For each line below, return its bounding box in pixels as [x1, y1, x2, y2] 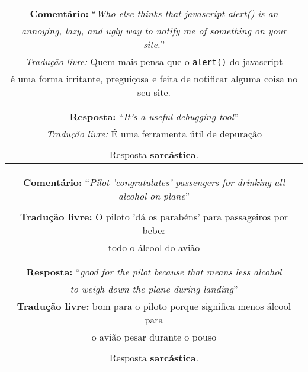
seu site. [137, 85, 171, 99]
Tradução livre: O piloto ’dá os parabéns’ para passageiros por [20, 210, 288, 223]
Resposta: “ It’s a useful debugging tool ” [69, 110, 239, 123]
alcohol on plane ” [118, 189, 190, 203]
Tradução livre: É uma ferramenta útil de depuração [46, 127, 262, 140]
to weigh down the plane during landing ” [70, 282, 238, 296]
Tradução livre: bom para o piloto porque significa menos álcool [17, 299, 291, 313]
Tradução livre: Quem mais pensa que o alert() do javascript [25, 54, 283, 68]
